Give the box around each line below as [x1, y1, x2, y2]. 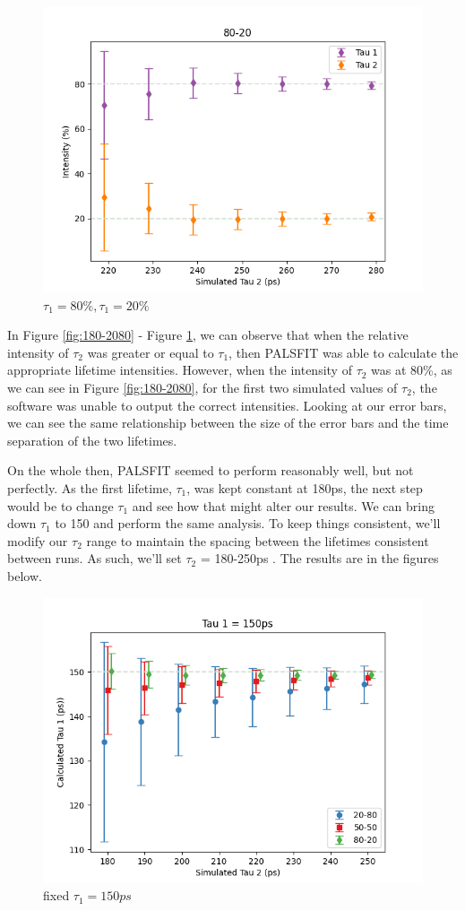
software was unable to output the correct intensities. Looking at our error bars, [7, 395, 447, 414]
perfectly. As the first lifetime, [7, 478, 172, 497]
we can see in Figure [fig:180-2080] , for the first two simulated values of [7, 377, 398, 396]
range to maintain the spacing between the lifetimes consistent [86, 531, 429, 550]
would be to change [7, 496, 114, 515]
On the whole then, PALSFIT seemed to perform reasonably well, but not [7, 461, 414, 480]
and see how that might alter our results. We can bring [132, 496, 435, 515]
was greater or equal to [87, 343, 214, 361]
